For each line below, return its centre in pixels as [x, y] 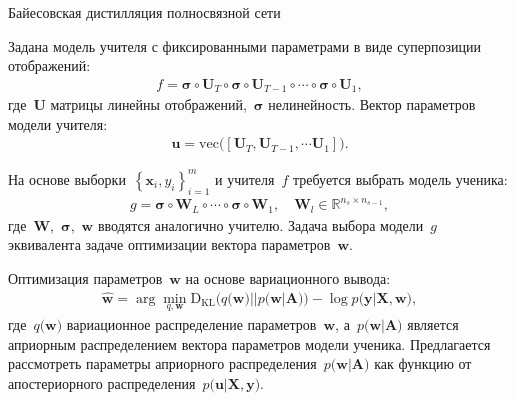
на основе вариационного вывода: [288, 277]
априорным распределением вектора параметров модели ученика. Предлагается [249, 343]
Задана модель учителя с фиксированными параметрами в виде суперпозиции [244, 45]
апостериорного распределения [102, 382]
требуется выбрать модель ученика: [400, 178]
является [433, 324]
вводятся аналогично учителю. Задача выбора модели [260, 224]
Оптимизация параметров [85, 277]
